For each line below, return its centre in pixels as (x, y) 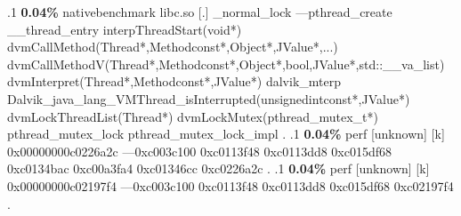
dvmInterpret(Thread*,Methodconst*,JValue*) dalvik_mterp (174, 81)
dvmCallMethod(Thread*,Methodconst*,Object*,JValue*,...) (173, 47)
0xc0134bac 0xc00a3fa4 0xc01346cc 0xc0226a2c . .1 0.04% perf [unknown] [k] (218, 168)
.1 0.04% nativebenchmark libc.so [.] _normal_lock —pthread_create (200, 12)
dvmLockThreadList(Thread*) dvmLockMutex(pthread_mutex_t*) (193, 116)
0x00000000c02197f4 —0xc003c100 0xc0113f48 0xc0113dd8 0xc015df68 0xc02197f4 (230, 185)
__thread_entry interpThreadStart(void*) (125, 29)
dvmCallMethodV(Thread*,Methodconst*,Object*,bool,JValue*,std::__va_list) (226, 64)
